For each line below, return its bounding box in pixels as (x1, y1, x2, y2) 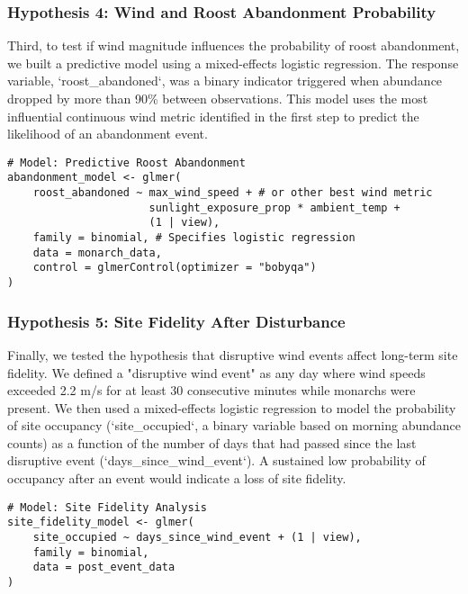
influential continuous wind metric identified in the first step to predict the (7, 106, 419, 125)
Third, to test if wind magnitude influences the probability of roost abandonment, (7, 36, 460, 55)
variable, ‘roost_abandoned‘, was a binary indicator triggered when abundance (7, 71, 443, 90)
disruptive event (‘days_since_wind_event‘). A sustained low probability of (7, 451, 426, 470)
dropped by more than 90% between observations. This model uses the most (7, 89, 428, 107)
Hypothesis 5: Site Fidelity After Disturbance (7, 310, 346, 332)
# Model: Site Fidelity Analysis (7, 500, 207, 514)
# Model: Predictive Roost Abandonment (7, 156, 246, 169)
